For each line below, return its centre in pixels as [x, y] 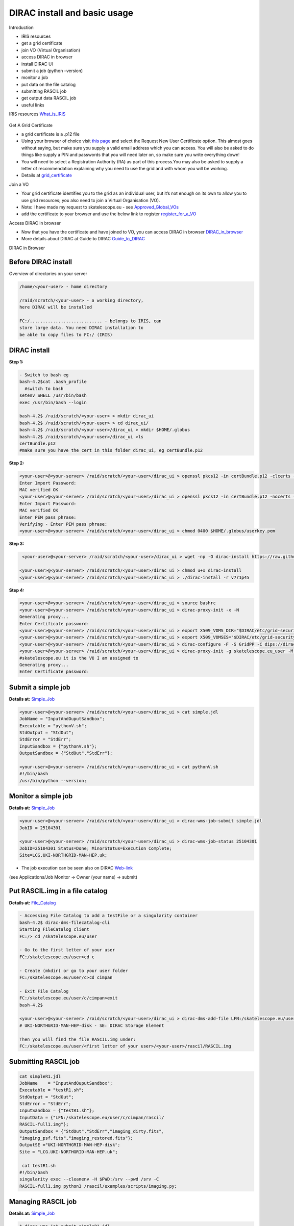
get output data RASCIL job [49, 98]
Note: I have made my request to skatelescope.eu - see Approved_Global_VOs [100, 207]
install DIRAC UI [37, 64]
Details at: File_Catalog [33, 903]
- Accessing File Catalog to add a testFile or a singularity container [109, 916]
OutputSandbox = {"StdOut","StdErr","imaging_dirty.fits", [92, 1131]
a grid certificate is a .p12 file [50, 134]
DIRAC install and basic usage [71, 13]
